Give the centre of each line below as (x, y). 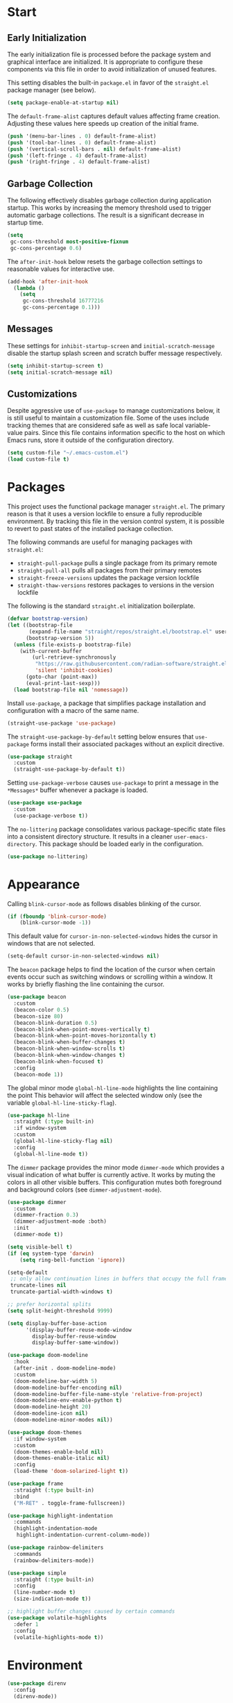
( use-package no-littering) (48, 856)
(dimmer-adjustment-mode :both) (60, 1221)
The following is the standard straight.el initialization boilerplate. (101, 606)
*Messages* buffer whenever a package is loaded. (78, 790)
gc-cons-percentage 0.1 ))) (61, 307)
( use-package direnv (37, 1684)
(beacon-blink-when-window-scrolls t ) (70, 1049)
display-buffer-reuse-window (74, 1336)
